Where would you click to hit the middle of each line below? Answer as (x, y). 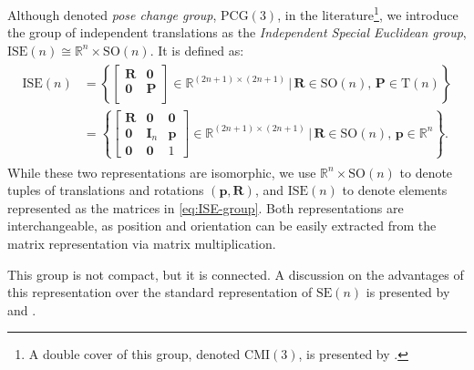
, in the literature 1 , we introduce (368, 13)
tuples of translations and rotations (106, 190)
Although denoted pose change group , (112, 14)
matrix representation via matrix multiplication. (142, 243)
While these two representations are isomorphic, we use (162, 172)
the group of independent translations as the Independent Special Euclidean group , (237, 32)
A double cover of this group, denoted (134, 354)
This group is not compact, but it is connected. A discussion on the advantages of (236, 274)
